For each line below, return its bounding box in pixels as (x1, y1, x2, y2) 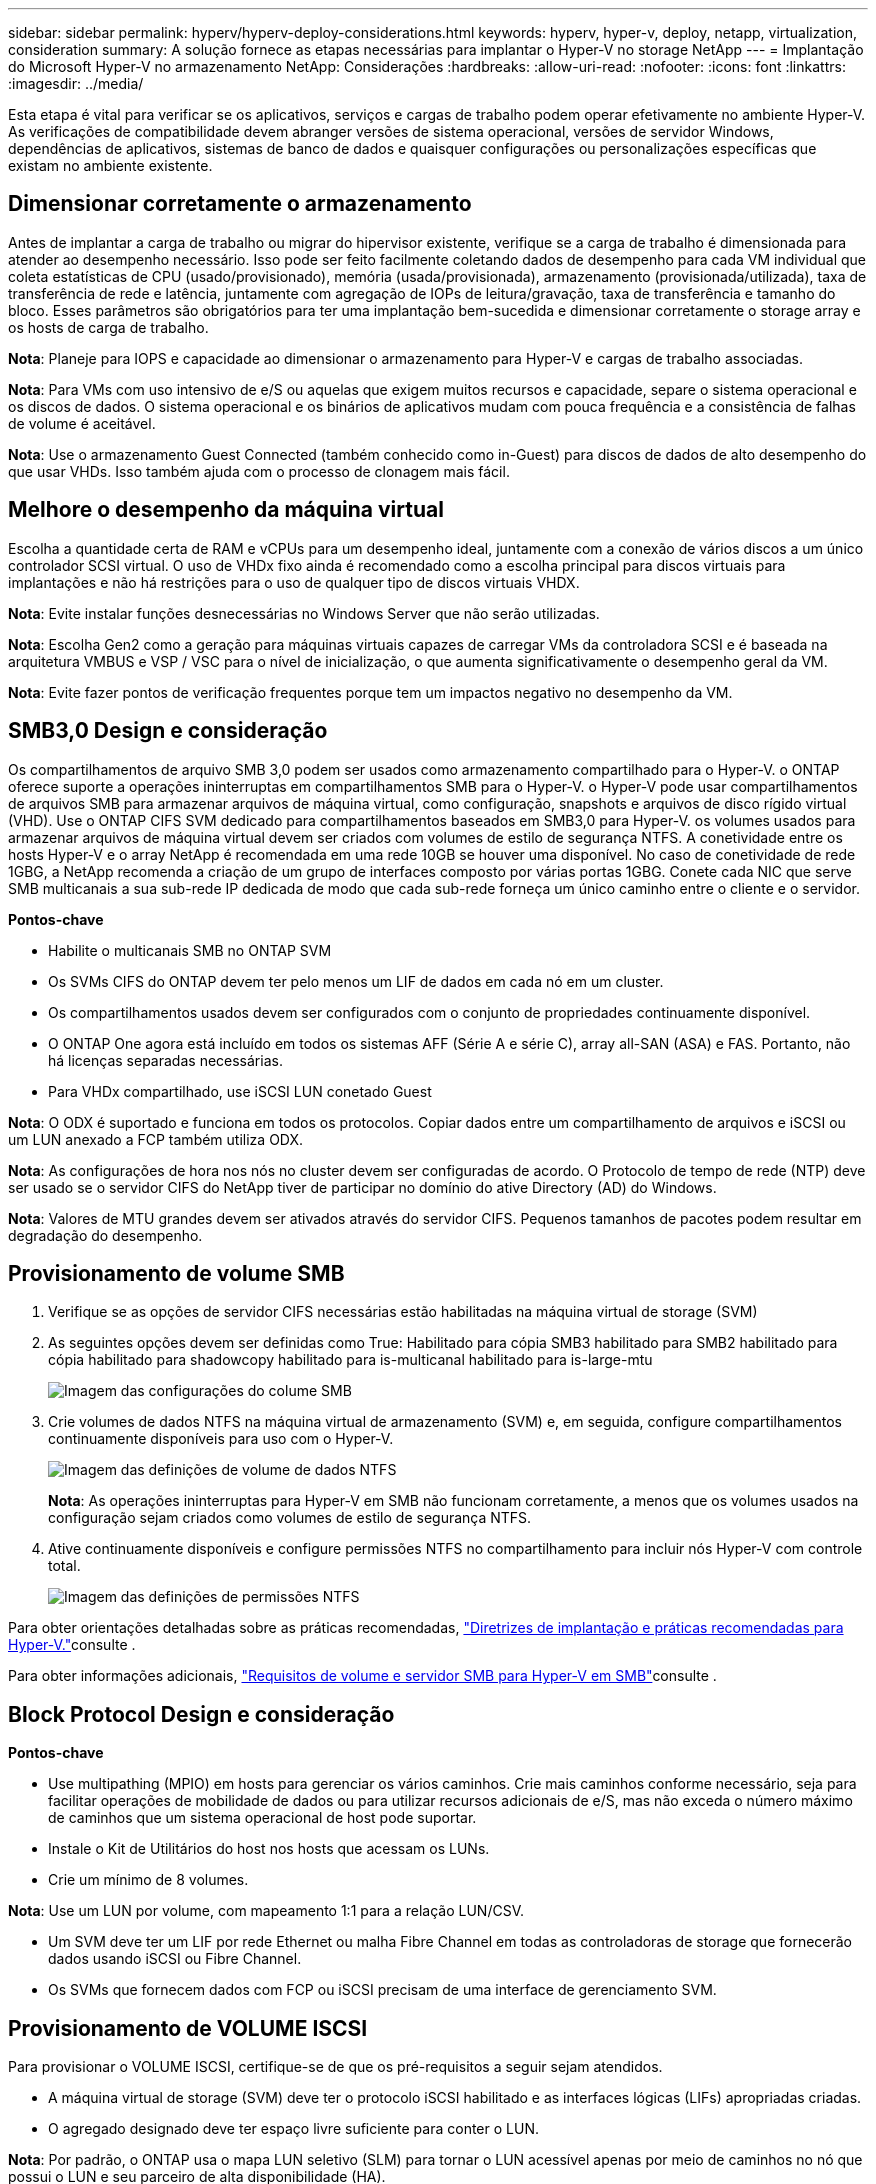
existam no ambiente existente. (8, 157, 213, 174)
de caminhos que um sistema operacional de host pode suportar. (48, 1809, 477, 1827)
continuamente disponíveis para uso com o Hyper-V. (48, 1430, 394, 1448)
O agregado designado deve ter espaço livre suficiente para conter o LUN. (48, 2120, 539, 2138)
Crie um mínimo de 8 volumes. (48, 1871, 249, 1889)
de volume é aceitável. (8, 414, 156, 432)
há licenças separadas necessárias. (48, 1051, 283, 1069)
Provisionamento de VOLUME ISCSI (8, 2015, 368, 2041)
